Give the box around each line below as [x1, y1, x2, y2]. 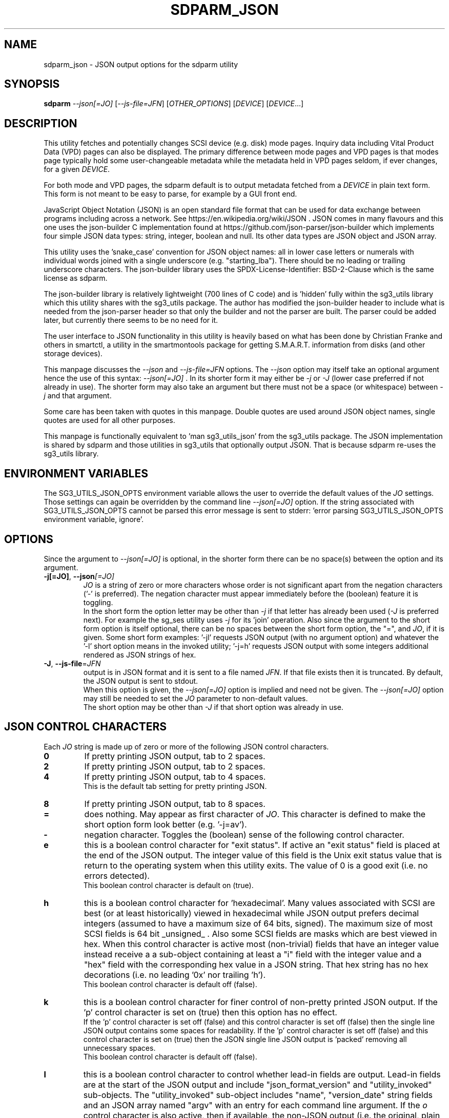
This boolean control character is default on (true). [83, 880, 254, 890]
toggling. [83, 597, 113, 607]
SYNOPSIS [4, 78, 60, 91]
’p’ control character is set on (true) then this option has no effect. [84, 1007, 337, 1017]
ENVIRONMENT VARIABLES [4, 467, 148, 480]
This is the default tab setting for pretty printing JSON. [83, 781, 267, 791]
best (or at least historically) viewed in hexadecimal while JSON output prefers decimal [84, 908, 419, 918]
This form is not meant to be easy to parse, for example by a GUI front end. [44, 189, 297, 199]
